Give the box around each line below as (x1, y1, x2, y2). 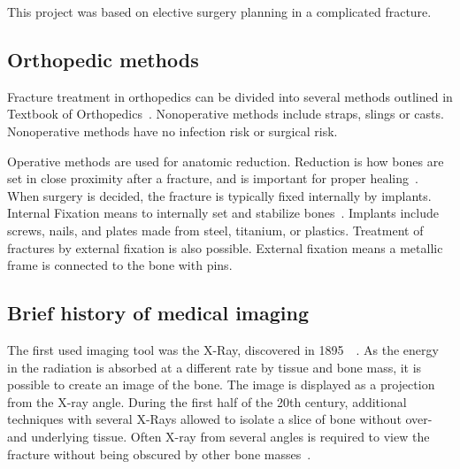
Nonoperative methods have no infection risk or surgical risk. (7, 121, 338, 140)
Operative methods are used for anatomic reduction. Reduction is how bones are (7, 151, 444, 170)
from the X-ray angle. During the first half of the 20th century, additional (7, 392, 407, 411)
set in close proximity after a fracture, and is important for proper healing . (7, 169, 418, 188)
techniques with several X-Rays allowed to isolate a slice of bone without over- (7, 410, 433, 428)
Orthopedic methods (7, 45, 199, 73)
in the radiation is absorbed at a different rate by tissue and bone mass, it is (7, 358, 422, 376)
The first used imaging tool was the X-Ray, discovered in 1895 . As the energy (7, 340, 439, 358)
